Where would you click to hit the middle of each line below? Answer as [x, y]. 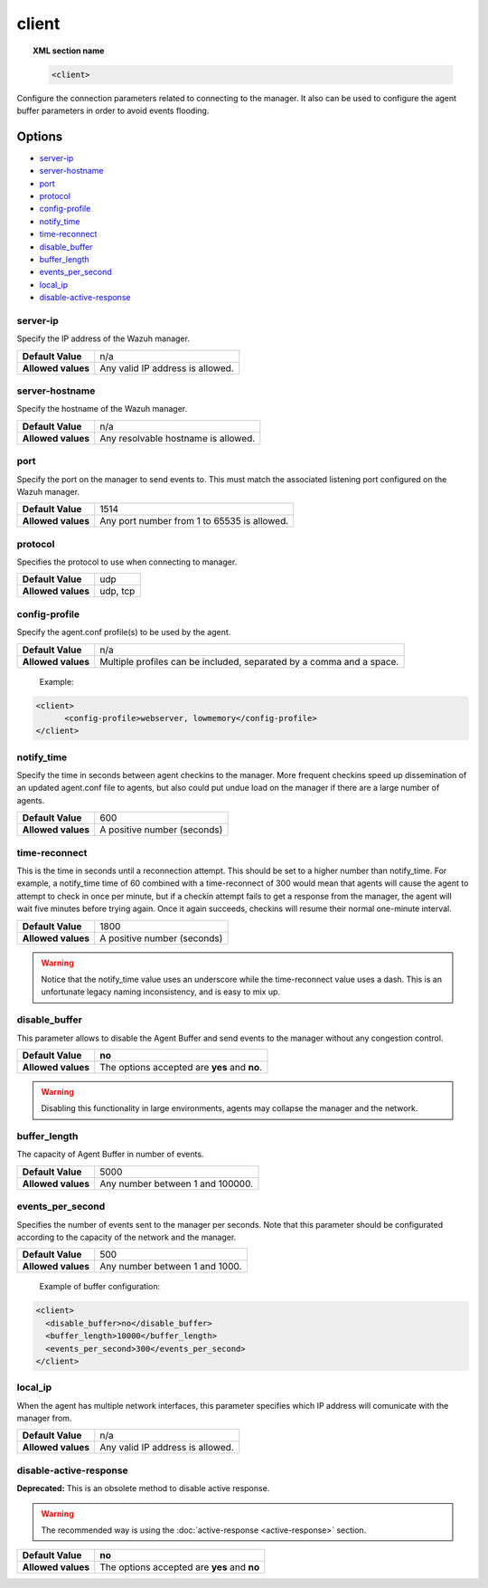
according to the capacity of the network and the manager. [127, 1237]
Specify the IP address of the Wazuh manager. [103, 338]
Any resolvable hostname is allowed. [178, 438]
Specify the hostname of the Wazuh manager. [102, 409]
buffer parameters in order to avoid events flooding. [113, 110]
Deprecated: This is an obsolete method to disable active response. [143, 1488]
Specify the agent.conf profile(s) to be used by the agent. [124, 632]
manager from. [44, 1418]
